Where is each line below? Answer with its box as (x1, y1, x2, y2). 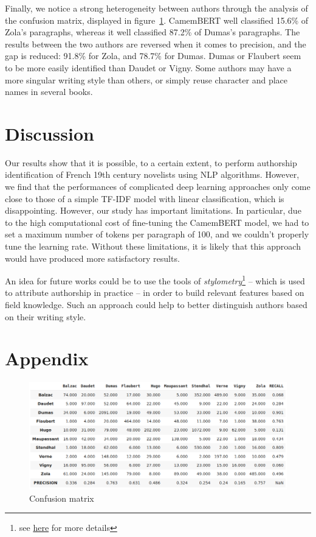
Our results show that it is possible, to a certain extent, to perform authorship (5, 156, 297, 169)
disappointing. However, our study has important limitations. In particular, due (5, 204, 301, 217)
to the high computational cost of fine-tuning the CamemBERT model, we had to (5, 216, 309, 228)
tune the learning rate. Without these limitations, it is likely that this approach (5, 240, 301, 253)
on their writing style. (5, 310, 86, 323)
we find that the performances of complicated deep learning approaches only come (5, 180, 311, 193)
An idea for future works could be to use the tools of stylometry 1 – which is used (5, 273, 305, 287)
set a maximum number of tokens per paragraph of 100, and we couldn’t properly (5, 228, 309, 240)
